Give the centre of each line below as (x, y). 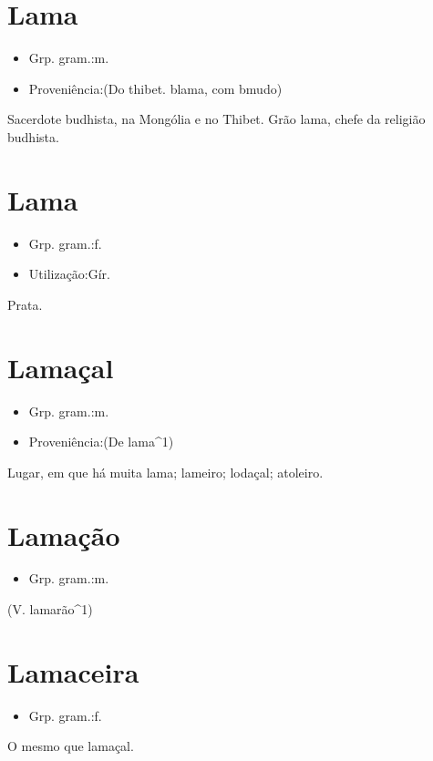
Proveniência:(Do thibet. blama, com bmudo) (155, 88)
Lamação (64, 535)
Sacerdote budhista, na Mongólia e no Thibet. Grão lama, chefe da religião (216, 119)
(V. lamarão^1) (50, 609)
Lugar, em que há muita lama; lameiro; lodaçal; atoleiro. (165, 472)
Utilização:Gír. (70, 274)
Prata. (25, 304)
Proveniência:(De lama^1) (101, 442)
